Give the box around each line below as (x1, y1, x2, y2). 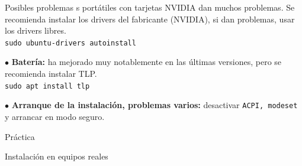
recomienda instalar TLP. (5, 67, 97, 80)
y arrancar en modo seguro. (5, 110, 105, 122)
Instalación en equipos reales (5, 150, 108, 162)
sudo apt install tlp (5, 82, 90, 90)
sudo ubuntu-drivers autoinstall (5, 38, 136, 47)
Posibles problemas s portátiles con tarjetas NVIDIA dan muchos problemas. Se (5, 1, 295, 13)
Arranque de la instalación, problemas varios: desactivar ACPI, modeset (11, 99, 298, 111)
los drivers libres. (5, 24, 66, 37)
